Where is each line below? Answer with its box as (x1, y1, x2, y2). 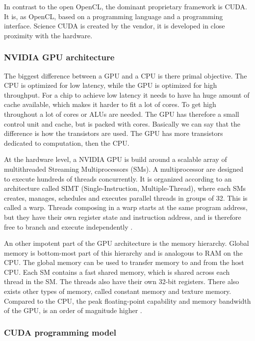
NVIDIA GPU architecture (4, 51, 115, 63)
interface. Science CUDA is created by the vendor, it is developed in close (4, 21, 225, 31)
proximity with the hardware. (4, 30, 93, 40)
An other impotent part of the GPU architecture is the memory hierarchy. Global (4, 238, 249, 248)
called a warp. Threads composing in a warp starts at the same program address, (4, 202, 248, 212)
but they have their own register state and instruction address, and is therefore (4, 211, 241, 222)
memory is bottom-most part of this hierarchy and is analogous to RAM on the (4, 247, 243, 258)
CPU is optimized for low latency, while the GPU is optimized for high (4, 80, 217, 90)
